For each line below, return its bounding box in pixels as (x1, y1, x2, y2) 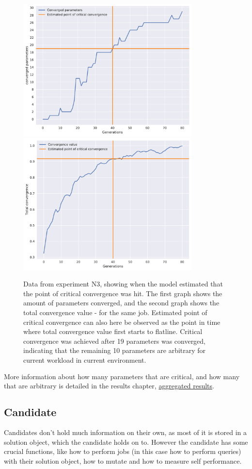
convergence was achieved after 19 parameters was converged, (23, 335, 206, 346)
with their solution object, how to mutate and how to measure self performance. (4, 455, 242, 466)
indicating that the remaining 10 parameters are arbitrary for (23, 345, 206, 355)
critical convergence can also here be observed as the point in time (23, 317, 220, 327)
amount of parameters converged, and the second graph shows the (23, 298, 220, 308)
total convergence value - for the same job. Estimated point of (23, 307, 207, 317)
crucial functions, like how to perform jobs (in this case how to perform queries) (4, 446, 241, 456)
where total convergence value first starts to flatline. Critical (23, 326, 203, 336)
